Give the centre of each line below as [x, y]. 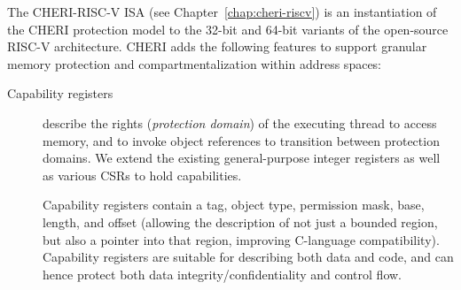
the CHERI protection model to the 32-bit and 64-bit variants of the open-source [228, 29]
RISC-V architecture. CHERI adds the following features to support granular [217, 46]
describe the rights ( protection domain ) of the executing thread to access [240, 122]
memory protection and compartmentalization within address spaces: [195, 63]
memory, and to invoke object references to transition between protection [241, 140]
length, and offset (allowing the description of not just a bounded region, [240, 221]
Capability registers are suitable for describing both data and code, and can [248, 257]
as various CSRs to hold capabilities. [142, 175]
